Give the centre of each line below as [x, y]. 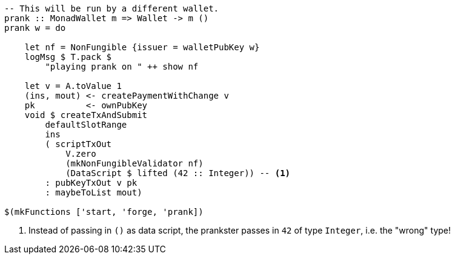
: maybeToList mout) [94, 192]
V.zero [81, 154]
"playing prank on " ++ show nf [122, 67]
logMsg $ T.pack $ [68, 57]
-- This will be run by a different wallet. [112, 8]
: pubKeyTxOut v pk [91, 183]
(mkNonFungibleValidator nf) [135, 163]
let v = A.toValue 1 [73, 86]
